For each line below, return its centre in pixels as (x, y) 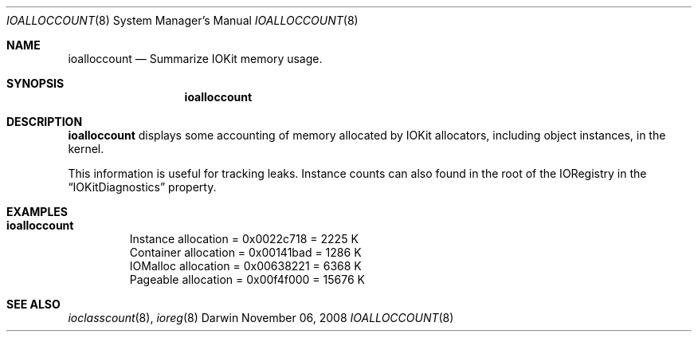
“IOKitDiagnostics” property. (142, 187)
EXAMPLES (37, 212)
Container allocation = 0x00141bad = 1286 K (245, 252)
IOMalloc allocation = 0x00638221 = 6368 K (245, 266)
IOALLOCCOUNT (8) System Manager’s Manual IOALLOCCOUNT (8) (182, 20)
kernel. (86, 149)
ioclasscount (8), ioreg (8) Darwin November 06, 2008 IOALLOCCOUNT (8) (261, 318)
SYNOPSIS (35, 83)
